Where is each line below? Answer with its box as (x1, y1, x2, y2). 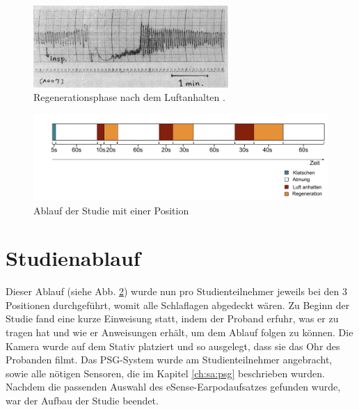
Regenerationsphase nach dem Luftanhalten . (33, 90, 225, 104)
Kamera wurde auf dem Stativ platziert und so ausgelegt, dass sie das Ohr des (6, 338, 340, 353)
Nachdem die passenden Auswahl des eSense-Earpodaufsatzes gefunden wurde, (6, 379, 341, 394)
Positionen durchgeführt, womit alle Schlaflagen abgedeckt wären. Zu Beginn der (6, 297, 350, 312)
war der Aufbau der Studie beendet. (6, 393, 159, 407)
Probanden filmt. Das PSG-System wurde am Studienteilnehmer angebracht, (6, 352, 333, 367)
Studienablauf (6, 244, 141, 272)
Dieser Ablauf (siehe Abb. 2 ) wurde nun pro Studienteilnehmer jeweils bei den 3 (6, 284, 347, 299)
